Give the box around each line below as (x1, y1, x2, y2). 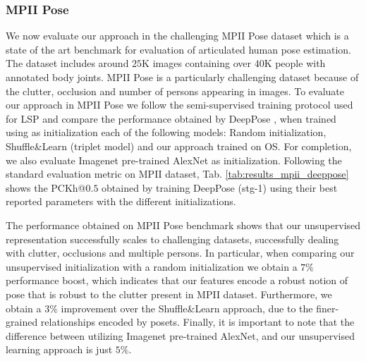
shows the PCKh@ (6, 180, 86, 195)
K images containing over (142, 56, 251, 71)
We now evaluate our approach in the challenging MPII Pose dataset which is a (6, 28, 349, 43)
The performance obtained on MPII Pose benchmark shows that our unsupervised (6, 217, 361, 232)
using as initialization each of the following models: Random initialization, (6, 125, 327, 140)
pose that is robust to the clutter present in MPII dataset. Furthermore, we (6, 286, 332, 301)
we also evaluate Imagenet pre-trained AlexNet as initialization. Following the (6, 152, 342, 167)
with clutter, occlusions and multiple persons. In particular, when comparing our (6, 245, 355, 260)
